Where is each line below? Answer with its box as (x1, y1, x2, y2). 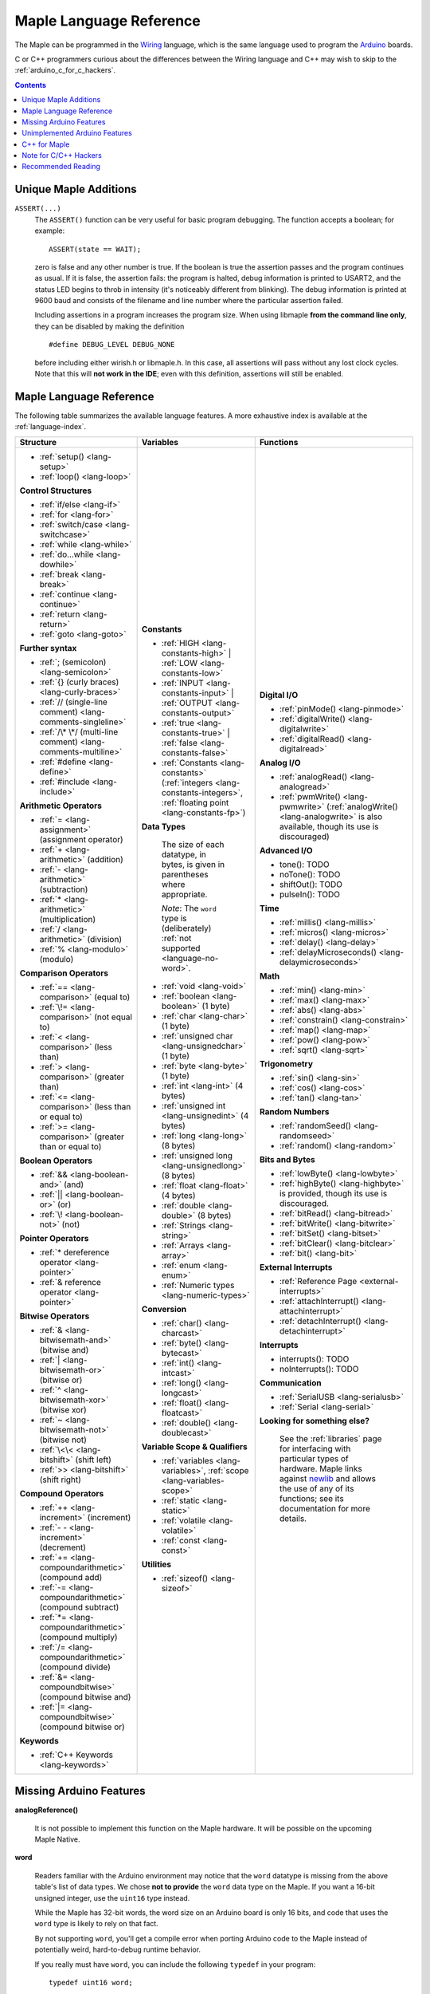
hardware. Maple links (279, 1463, 362, 1474)
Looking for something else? (259, 1415, 370, 1426)
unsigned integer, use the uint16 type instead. (34, 1893, 190, 1902)
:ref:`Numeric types (161, 1279, 235, 1291)
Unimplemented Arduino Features (21, 128, 133, 138)
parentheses (161, 869, 209, 880)
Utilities (141, 1559, 172, 1570)
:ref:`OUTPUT (161, 697, 213, 708)
